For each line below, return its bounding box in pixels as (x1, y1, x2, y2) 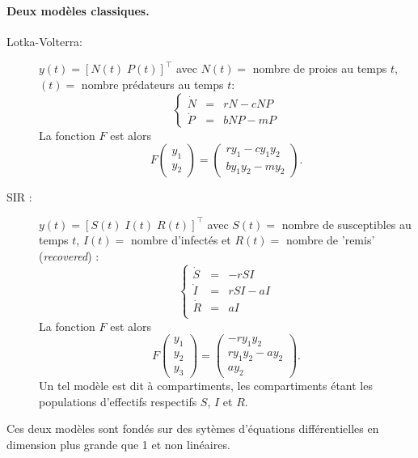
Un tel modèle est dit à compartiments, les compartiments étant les (39, 376, 373, 393)
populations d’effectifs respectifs (39, 392, 197, 409)
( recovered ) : (39, 247, 99, 264)
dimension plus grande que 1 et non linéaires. (6, 435, 230, 452)
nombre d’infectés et (130, 231, 231, 248)
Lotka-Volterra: (6, 32, 83, 49)
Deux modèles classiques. (6, 2, 150, 19)
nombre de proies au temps (252, 60, 387, 77)
